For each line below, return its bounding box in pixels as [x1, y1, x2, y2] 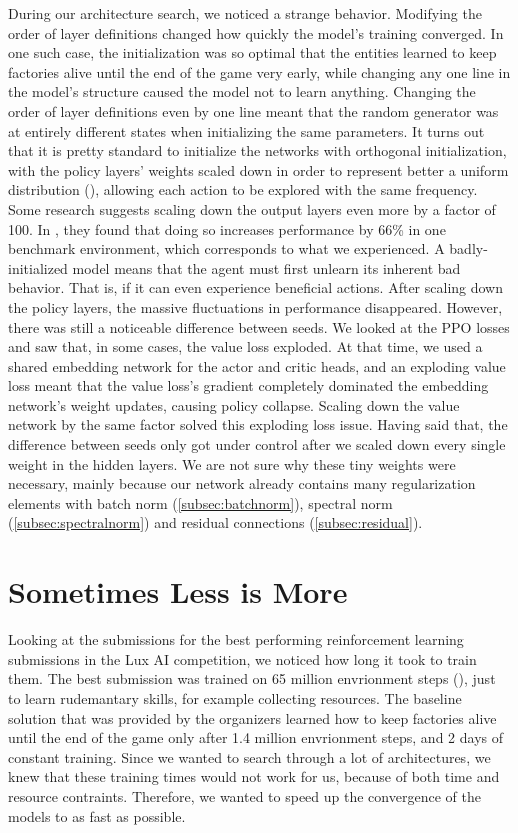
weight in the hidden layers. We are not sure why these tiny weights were [8, 453, 456, 474]
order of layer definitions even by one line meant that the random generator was [8, 100, 499, 121]
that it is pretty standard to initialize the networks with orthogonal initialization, [8, 140, 507, 161]
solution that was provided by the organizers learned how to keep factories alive [8, 707, 497, 728]
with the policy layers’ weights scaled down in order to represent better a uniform [8, 159, 509, 180]
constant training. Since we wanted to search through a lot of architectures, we [8, 746, 491, 767]
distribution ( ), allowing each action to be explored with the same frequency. [8, 179, 478, 200]
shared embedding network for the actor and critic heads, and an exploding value [8, 355, 506, 376]
